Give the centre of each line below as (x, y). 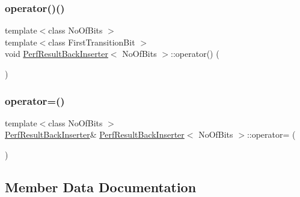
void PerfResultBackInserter (57, 54)
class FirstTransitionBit (92, 42)
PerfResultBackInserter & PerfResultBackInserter (95, 134)
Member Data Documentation (101, 187)
